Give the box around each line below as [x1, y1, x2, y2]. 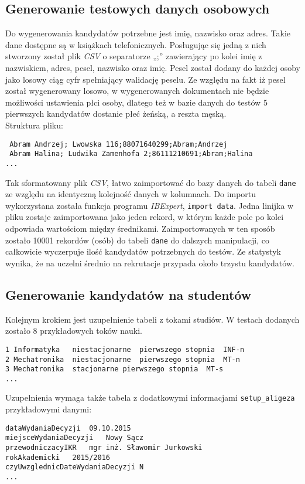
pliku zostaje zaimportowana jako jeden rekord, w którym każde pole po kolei [5, 211, 284, 223]
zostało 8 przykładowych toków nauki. [5, 324, 142, 337]
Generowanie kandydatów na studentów [5, 285, 252, 303]
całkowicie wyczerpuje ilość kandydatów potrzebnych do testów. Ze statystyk [5, 245, 281, 258]
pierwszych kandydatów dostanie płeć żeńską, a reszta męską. [5, 107, 227, 120]
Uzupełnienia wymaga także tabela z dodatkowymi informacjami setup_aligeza [5, 391, 295, 404]
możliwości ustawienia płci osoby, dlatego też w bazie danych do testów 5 [5, 96, 268, 108]
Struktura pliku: [5, 119, 63, 131]
